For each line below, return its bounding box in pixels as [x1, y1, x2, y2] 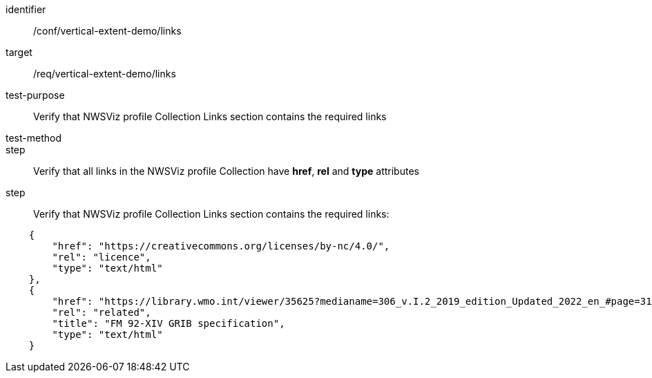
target [6, 46, 32, 58]
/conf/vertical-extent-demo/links [33, 25, 182, 37]
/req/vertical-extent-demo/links [33, 68, 176, 79]
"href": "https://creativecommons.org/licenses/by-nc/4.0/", [52, 240, 390, 252]
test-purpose [6, 89, 65, 101]
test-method [6, 132, 61, 144]
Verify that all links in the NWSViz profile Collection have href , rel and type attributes [33, 165, 419, 177]
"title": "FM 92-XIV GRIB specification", [52, 318, 285, 329]
